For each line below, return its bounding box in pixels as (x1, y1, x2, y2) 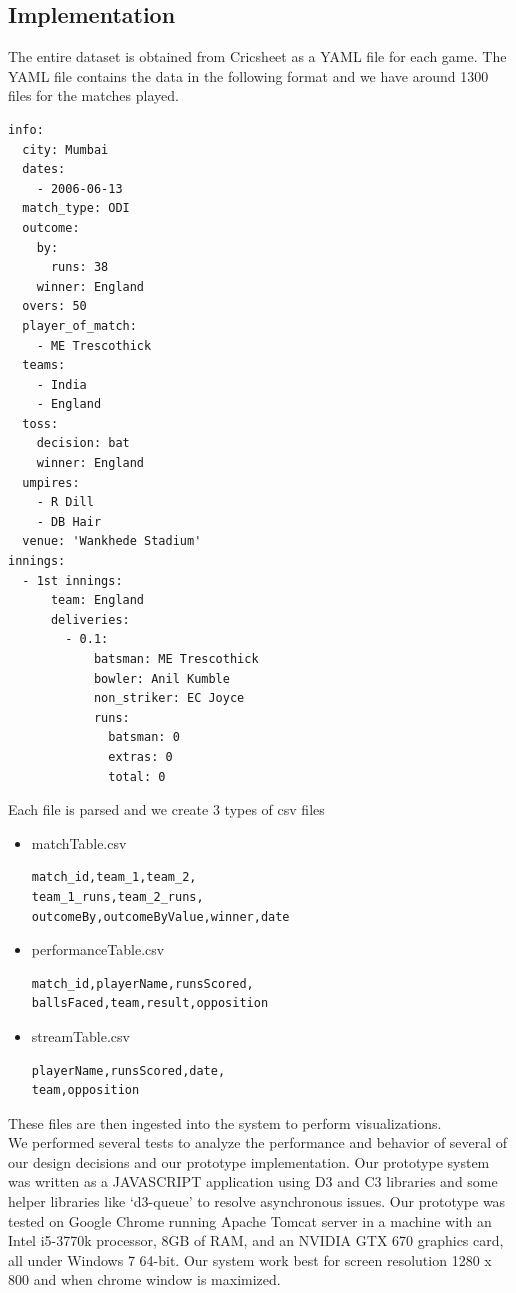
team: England (50, 593, 145, 608)
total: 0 (108, 769, 166, 784)
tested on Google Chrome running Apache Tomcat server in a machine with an (8, 1210, 492, 1231)
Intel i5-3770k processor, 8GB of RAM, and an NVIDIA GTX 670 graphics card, (8, 1230, 504, 1251)
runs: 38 (50, 260, 109, 275)
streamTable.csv (31, 1025, 130, 1046)
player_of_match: (22, 318, 137, 333)
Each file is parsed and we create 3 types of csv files (8, 799, 325, 820)
